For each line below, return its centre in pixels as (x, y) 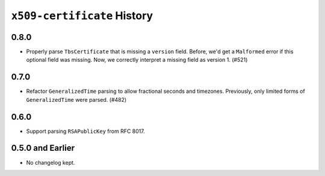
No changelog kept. (51, 162)
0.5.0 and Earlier (43, 148)
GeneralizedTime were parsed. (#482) (76, 99)
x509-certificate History (82, 16)
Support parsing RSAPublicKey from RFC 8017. (85, 131)
